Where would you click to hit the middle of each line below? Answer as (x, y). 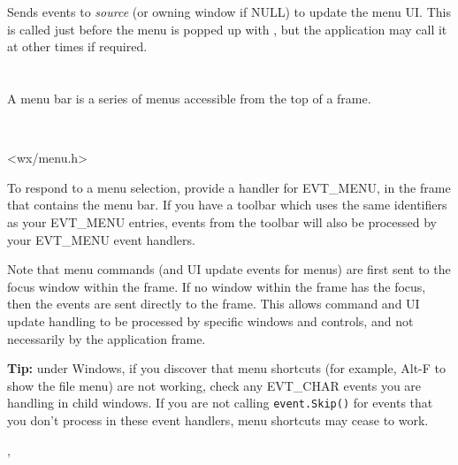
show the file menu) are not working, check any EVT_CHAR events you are (214, 385)
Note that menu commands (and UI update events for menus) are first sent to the (229, 269)
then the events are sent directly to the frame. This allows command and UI (214, 304)
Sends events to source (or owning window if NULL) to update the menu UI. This (229, 11)
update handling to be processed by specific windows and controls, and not (210, 320)
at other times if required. (77, 46)
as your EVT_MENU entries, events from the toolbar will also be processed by (222, 221)
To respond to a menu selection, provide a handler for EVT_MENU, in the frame (229, 187)
